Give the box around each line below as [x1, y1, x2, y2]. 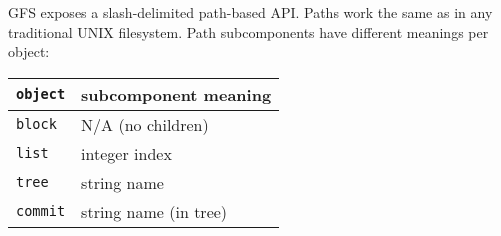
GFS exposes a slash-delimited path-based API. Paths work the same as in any [8, 2, 493, 22]
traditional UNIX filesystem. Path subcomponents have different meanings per [8, 21, 489, 42]
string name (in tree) [81, 199, 228, 223]
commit [16, 203, 66, 220]
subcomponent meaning [81, 82, 272, 106]
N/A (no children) [81, 112, 209, 136]
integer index [81, 141, 172, 165]
